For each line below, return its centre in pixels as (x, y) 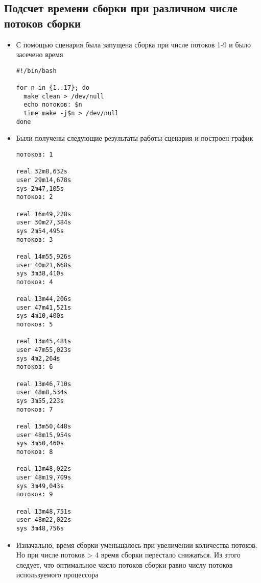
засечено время (40, 54)
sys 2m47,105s (40, 188)
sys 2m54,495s (40, 231)
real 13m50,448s (44, 426)
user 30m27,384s (44, 223)
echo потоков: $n (53, 105)
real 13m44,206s (44, 299)
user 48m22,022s (44, 520)
